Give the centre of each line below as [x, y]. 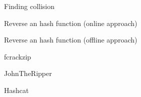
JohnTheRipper [28, 73]
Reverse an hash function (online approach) [71, 23]
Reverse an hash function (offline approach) [71, 40]
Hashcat [16, 90]
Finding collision [29, 6]
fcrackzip [18, 56]
